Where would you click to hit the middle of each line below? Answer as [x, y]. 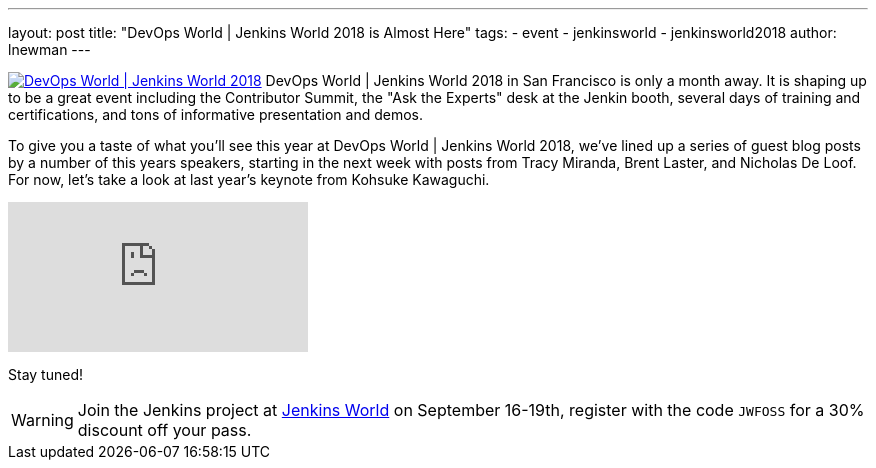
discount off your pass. [164, 430]
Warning [42, 420]
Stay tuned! [45, 374]
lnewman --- [49, 49]
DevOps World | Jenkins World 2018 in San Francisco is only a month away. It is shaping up [566, 80]
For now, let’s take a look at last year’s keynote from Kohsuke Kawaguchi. [249, 179]
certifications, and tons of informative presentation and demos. [216, 114]
